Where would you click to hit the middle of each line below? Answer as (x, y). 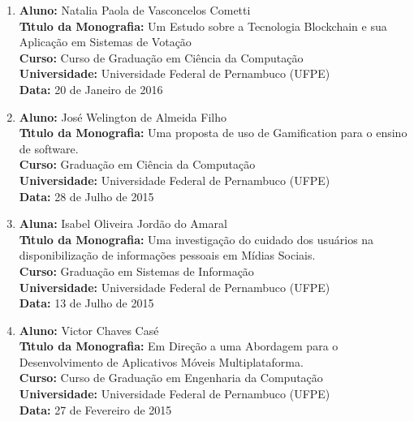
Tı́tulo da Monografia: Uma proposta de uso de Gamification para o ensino (213, 133)
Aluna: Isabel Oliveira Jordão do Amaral (123, 223)
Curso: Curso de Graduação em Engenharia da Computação (171, 378)
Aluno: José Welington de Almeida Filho (123, 116)
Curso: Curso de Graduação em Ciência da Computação (161, 57)
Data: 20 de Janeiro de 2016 (91, 89)
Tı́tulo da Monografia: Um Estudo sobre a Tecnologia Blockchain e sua (203, 26)
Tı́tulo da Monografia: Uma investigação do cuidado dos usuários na (196, 239)
